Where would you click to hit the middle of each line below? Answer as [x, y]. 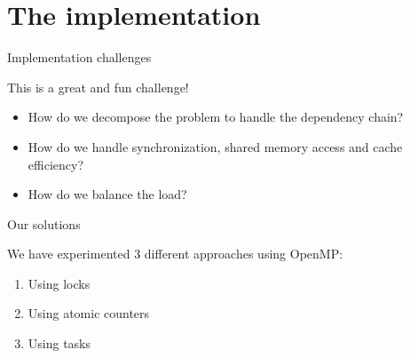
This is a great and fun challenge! [98, 87]
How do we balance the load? [107, 194]
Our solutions [44, 223]
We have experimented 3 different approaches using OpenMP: [175, 254]
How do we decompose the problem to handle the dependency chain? [216, 117]
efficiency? [55, 164]
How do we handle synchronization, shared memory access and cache [215, 146]
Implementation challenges [79, 57]
